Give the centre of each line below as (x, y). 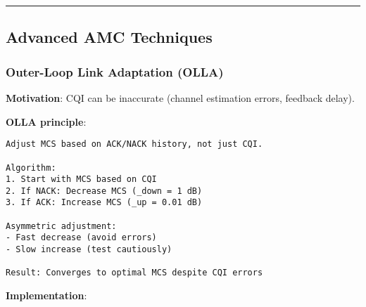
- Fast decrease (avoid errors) (81, 238)
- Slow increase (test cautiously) (89, 250)
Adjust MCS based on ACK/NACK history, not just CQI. (134, 144)
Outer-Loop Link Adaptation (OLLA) (115, 71)
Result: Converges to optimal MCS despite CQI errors (134, 273)
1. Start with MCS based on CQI (81, 179)
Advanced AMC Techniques (109, 37)
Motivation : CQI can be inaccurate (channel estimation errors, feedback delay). (180, 98)
